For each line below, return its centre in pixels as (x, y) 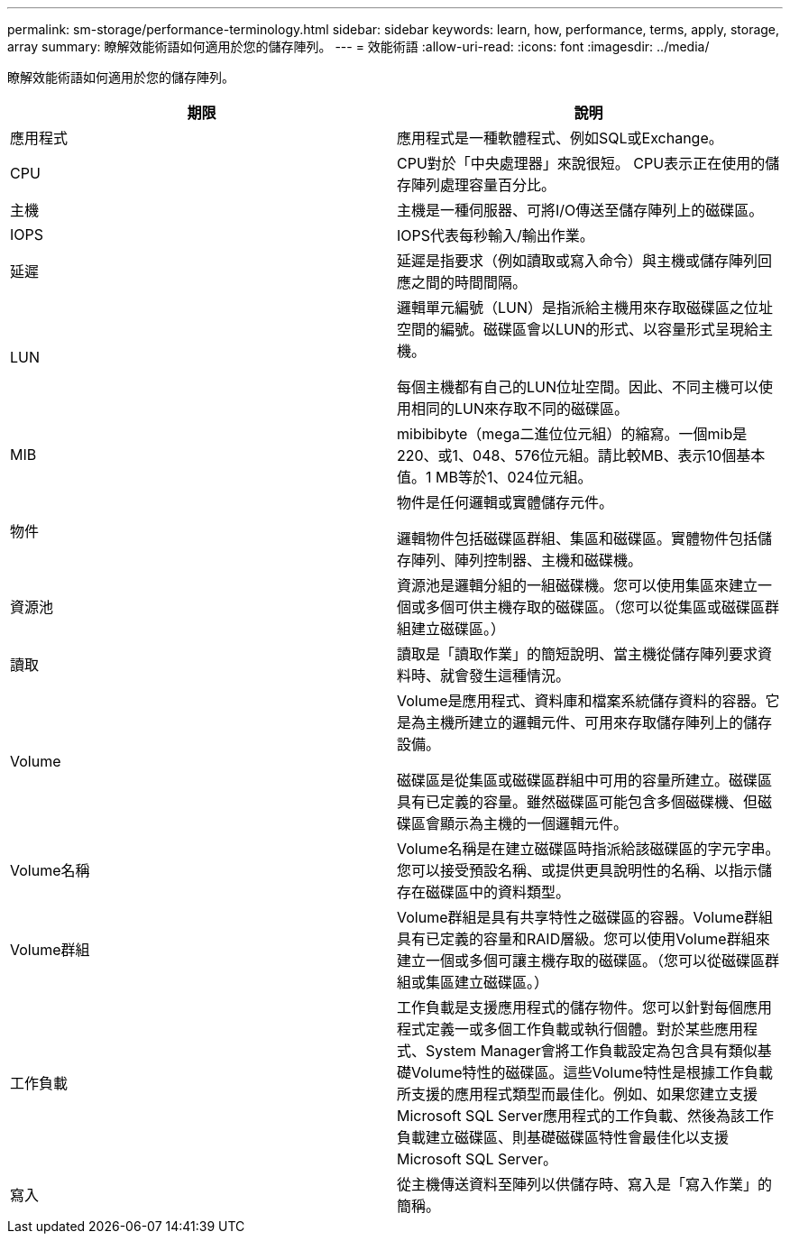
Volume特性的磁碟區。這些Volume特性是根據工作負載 (592, 1072)
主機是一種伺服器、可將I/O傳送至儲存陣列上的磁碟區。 (580, 210)
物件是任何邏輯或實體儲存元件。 (505, 502)
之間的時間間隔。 (469, 282)
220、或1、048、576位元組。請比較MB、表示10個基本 (581, 455)
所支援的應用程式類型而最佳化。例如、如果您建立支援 (578, 1094)
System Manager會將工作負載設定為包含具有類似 (592, 1051)
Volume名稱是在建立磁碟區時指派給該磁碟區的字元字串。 (588, 849)
